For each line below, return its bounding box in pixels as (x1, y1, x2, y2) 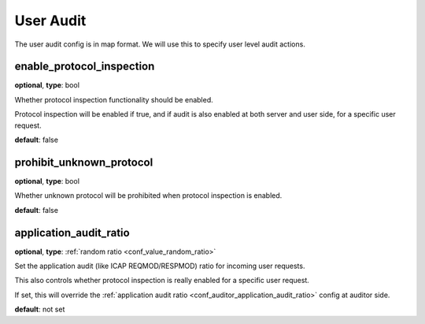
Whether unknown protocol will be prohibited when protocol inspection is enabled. (14, 191, 283, 200)
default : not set (14, 304, 65, 315)
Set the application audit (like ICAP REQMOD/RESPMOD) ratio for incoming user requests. (14, 261, 305, 270)
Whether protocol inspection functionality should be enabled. (14, 95, 213, 104)
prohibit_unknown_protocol (14, 155, 153, 169)
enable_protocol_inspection (14, 60, 155, 73)
